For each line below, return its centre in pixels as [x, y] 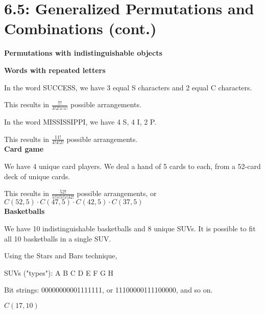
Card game [24, 149]
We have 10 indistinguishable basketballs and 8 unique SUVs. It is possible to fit [130, 228]
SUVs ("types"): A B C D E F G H [59, 272]
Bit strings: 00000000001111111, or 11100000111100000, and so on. [109, 290]
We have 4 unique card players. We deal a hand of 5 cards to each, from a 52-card [132, 166]
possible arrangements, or [117, 193]
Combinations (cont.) [80, 28]
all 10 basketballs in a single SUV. [58, 238]
